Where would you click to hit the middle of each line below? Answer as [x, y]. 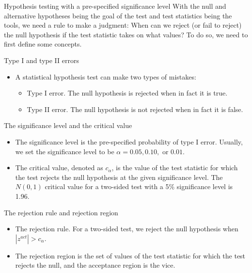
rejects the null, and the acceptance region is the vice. [95, 265]
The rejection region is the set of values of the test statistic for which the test [130, 255]
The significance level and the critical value [68, 125]
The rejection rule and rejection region [61, 212]
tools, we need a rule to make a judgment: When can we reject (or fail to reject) [123, 25]
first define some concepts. [43, 44]
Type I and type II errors [41, 60]
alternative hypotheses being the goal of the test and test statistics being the [118, 15]
